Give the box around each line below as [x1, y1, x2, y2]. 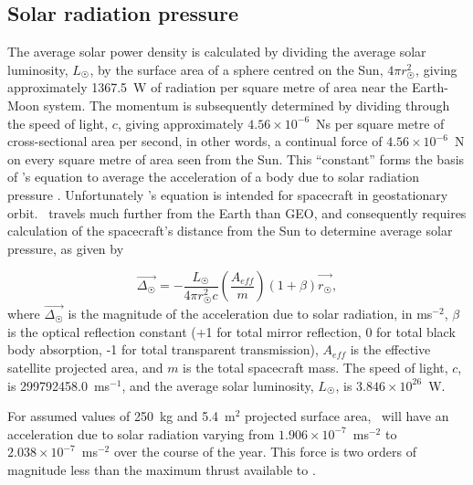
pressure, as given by [7, 238, 124, 258]
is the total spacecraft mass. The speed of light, [183, 358, 448, 376]
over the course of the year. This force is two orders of [113, 442, 416, 461]
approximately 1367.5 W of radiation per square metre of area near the [7, 78, 408, 97]
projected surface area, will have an [245, 406, 449, 426]
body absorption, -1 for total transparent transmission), [7, 340, 319, 359]
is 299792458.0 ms [7, 375, 110, 395]
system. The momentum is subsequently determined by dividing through [43, 95, 450, 114]
